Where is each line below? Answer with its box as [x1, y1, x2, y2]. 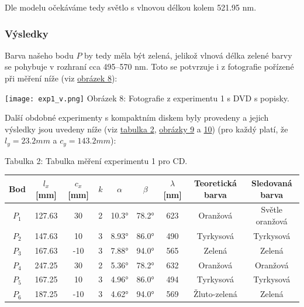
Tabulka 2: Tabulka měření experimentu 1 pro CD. [5, 154, 188, 166]
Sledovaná [251, 176, 292, 189]
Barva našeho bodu [5, 49, 74, 61]
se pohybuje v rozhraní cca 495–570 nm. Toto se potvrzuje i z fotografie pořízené [5, 60, 294, 73]
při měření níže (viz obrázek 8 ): [5, 72, 118, 84]
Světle [261, 203, 282, 216]
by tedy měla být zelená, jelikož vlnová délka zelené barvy [84, 49, 292, 61]
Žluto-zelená [194, 288, 237, 300]
